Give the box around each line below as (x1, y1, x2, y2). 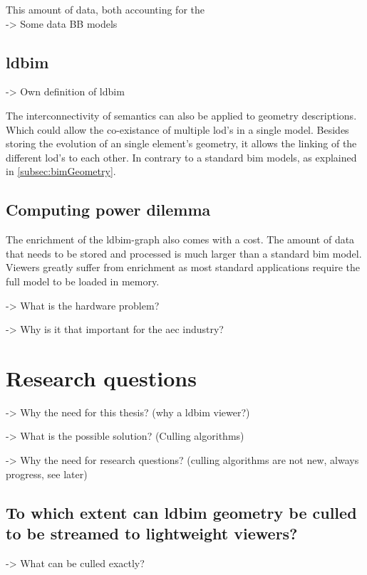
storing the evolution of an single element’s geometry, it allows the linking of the (6, 136, 357, 151)
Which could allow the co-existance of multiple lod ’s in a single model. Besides (6, 122, 349, 137)
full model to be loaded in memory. (6, 273, 160, 288)
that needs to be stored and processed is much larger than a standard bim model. (6, 246, 362, 260)
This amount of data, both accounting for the (6, 2, 205, 16)
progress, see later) (6, 466, 88, 481)
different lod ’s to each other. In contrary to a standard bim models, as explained (6, 149, 357, 164)
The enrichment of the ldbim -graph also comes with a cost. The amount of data (6, 232, 355, 247)
